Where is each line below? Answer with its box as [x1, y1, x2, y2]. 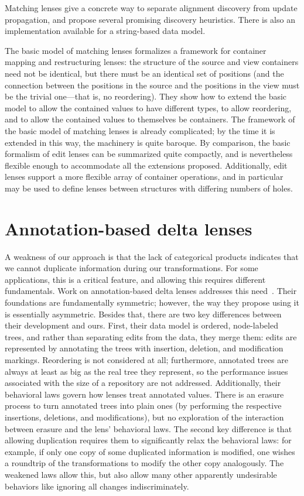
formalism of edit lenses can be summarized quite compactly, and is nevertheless [5, 148, 293, 160]
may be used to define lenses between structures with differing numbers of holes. [5, 182, 293, 194]
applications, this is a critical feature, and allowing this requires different [5, 273, 266, 285]
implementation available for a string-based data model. [5, 25, 206, 37]
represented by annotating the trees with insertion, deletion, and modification [5, 342, 283, 354]
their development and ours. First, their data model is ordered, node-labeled [5, 319, 278, 331]
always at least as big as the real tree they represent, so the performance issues [5, 365, 288, 377]
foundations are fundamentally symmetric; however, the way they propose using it [5, 296, 299, 308]
